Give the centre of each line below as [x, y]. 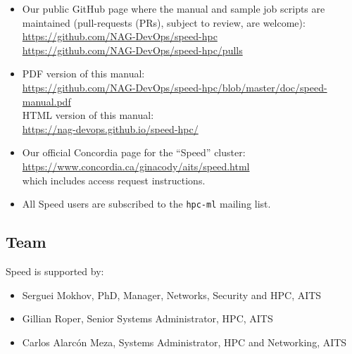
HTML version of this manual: [88, 115]
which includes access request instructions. [114, 180]
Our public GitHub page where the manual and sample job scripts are [174, 8]
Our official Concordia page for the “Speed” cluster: [134, 152]
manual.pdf [46, 101]
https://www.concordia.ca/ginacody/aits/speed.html [136, 166]
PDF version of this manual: [83, 74]
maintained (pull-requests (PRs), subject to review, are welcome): [164, 22]
